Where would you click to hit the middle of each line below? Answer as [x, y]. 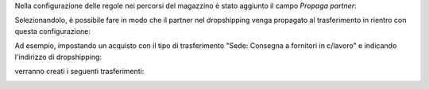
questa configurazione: [53, 31]
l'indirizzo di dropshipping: [58, 57]
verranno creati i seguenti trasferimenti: [79, 71]
